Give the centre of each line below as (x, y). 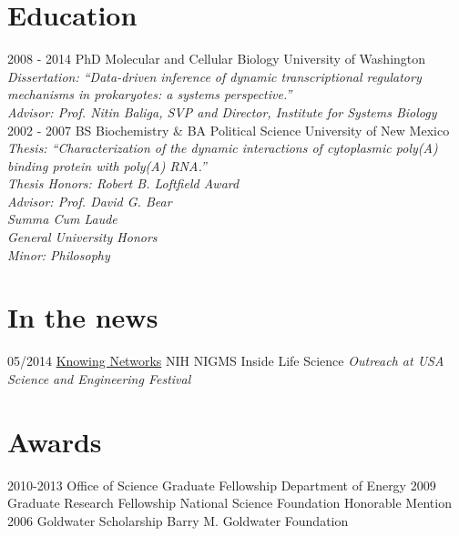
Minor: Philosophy (59, 254)
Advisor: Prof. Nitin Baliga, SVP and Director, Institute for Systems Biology (222, 111)
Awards (55, 441)
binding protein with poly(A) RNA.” (107, 165)
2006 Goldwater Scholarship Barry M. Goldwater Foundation (178, 520)
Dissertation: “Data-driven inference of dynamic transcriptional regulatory (214, 76)
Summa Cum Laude (62, 219)
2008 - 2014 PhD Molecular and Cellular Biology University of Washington (217, 59)
